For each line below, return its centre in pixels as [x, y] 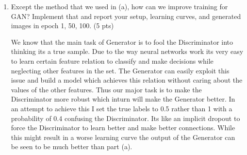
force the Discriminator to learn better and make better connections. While [123, 128]
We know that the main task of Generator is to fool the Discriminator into [122, 42]
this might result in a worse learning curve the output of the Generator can [123, 137]
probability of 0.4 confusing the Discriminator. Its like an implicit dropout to [125, 118]
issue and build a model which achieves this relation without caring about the [127, 80]
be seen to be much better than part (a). [72, 146]
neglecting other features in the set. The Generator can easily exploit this [120, 70]
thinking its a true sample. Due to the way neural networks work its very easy [127, 51]
